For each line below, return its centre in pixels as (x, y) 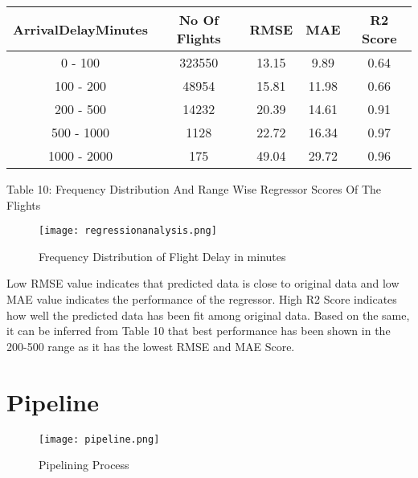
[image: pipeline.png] (99, 439)
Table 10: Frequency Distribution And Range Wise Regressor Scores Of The (194, 189)
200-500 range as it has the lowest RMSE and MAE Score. (151, 346)
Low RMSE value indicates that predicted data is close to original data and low (203, 283)
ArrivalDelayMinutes (81, 29)
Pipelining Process (84, 465)
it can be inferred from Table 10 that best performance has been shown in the (199, 331)
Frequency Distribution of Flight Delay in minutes (162, 256)
